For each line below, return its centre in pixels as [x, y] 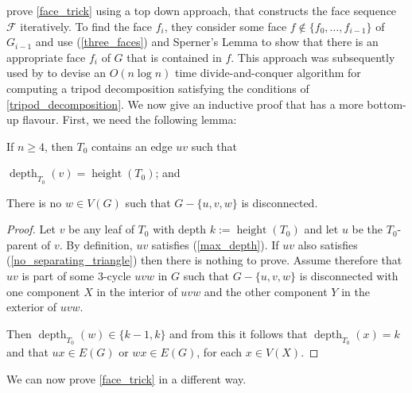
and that [27, 351]
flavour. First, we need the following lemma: [130, 119]
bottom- [387, 104]
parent [22, 244]
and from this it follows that [239, 333]
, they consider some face [225, 26]
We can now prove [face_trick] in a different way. [126, 378]
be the [367, 229]
